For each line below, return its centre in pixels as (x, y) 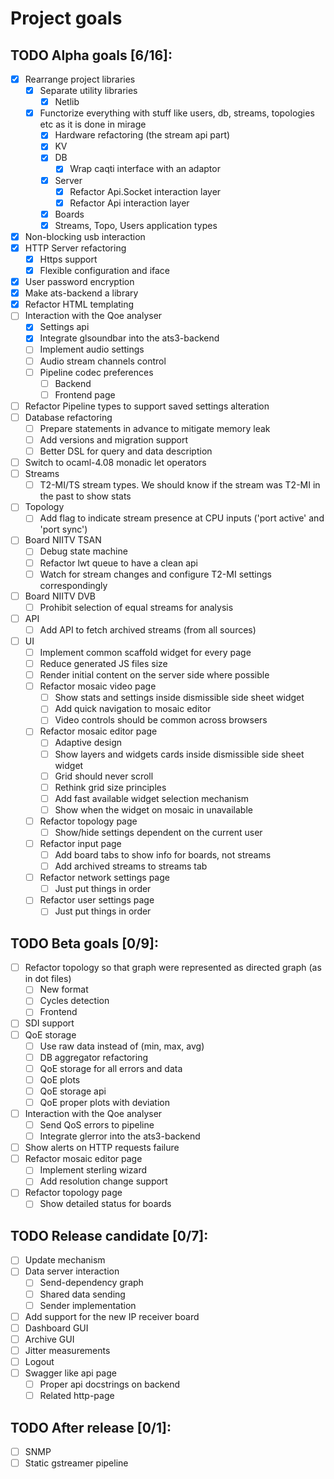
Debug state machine (83, 551)
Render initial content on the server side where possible (154, 675)
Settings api (64, 327)
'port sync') (63, 529)
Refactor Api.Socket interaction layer (145, 191)
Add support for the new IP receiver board (112, 1316)
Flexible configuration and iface (105, 270)
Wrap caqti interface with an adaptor (145, 169)
